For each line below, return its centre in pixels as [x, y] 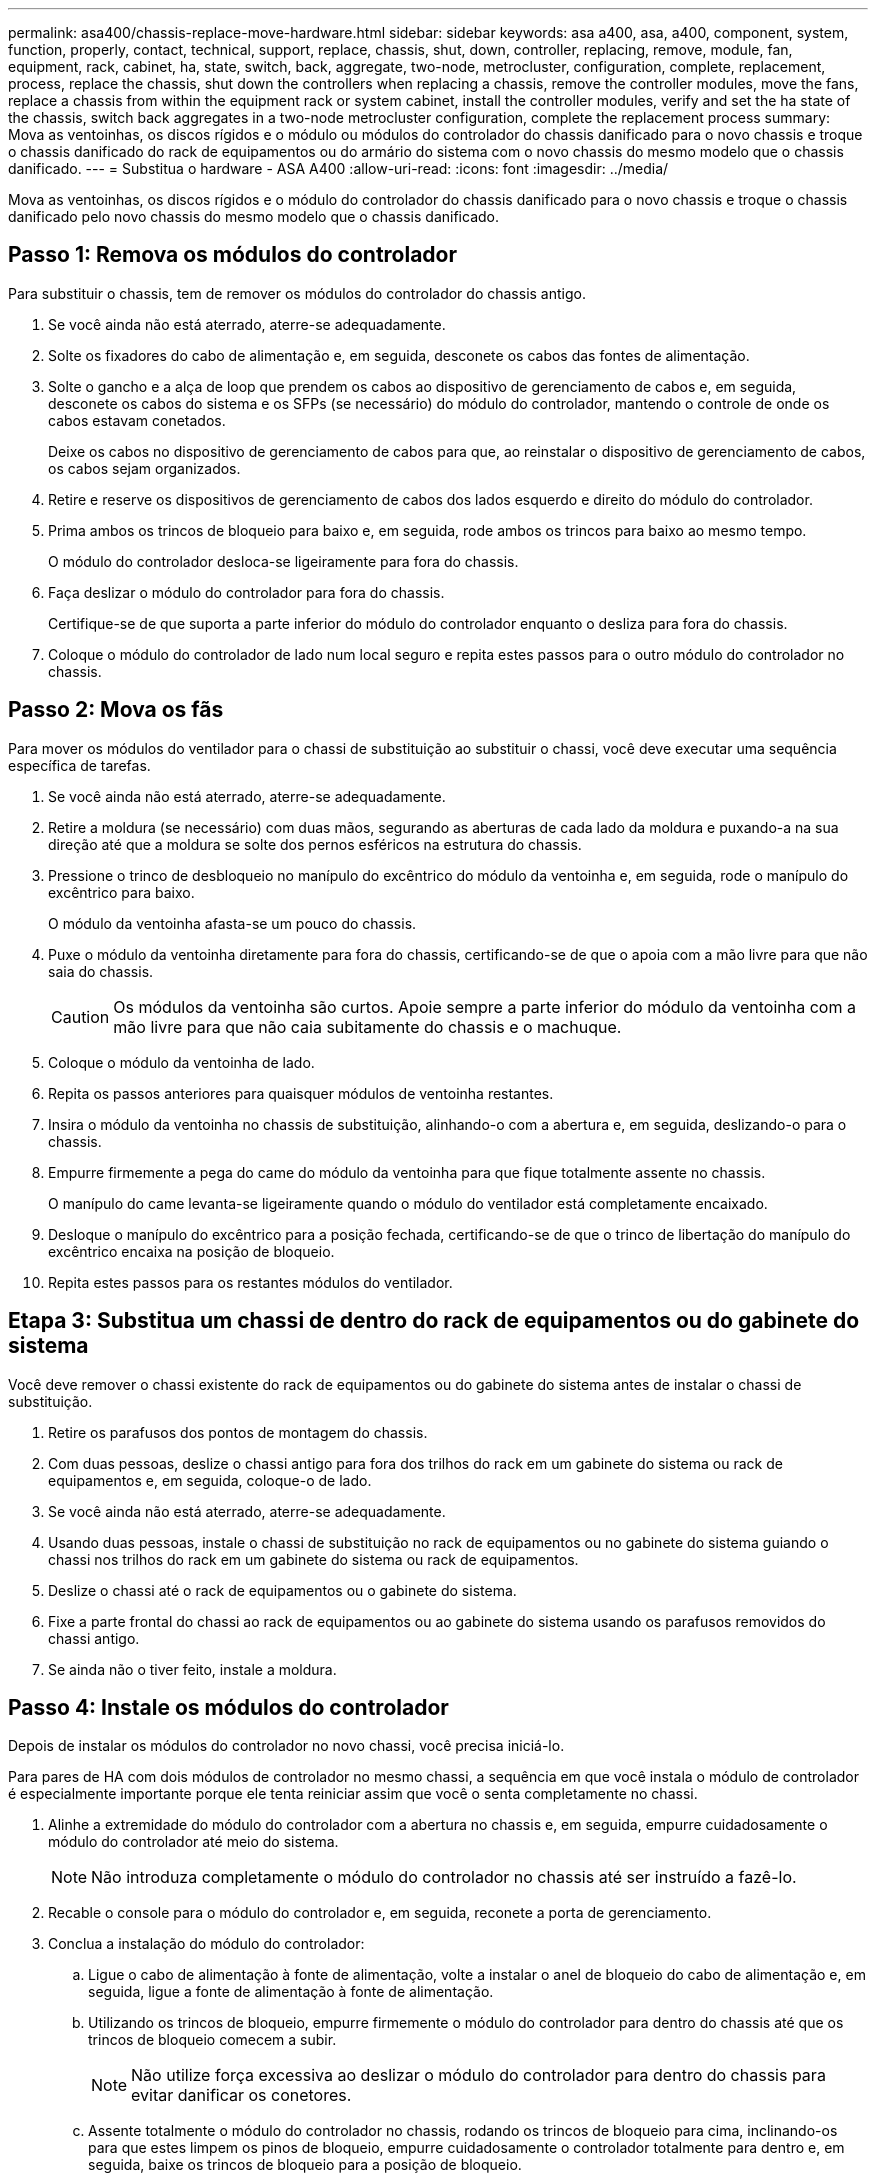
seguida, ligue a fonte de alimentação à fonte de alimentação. [291, 1992]
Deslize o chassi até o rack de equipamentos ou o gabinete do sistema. [282, 1590]
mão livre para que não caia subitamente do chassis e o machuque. [367, 1026]
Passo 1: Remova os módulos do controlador [233, 255]
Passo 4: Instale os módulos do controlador [228, 1707]
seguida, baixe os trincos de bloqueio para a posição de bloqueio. [305, 2165]
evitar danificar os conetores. [241, 2095]
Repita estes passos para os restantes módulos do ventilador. [250, 1282]
